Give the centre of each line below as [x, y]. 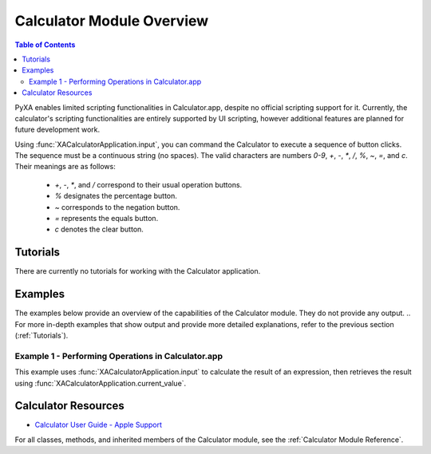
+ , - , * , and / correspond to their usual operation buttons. [148, 184]
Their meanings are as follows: [65, 167]
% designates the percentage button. [116, 196]
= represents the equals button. [107, 219]
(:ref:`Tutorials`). [42, 336]
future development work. [57, 130]
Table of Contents [45, 45]
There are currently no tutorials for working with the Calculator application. [138, 271]
